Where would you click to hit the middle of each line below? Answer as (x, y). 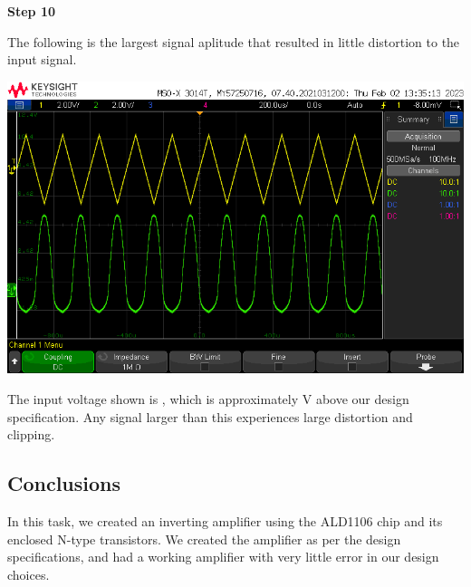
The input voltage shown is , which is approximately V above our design (208, 398)
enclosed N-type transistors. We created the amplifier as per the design (204, 539)
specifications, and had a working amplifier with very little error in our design (223, 557)
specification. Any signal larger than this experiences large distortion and (210, 416)
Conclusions (64, 483)
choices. (29, 574)
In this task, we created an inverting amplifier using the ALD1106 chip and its (225, 520)
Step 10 (31, 11)
